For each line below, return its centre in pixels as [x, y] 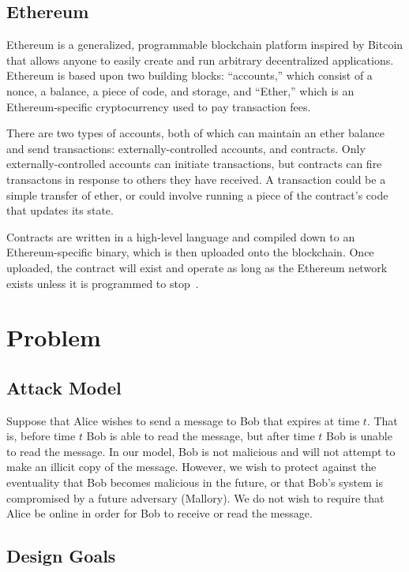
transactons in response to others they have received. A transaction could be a [196, 179]
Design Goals [61, 556]
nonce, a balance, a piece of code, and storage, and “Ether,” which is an [180, 90]
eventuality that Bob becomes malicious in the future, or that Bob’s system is [195, 482]
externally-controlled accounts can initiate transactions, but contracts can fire [194, 164]
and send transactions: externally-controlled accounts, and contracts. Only [186, 148]
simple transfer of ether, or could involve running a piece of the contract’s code [197, 194]
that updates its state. [60, 210]
